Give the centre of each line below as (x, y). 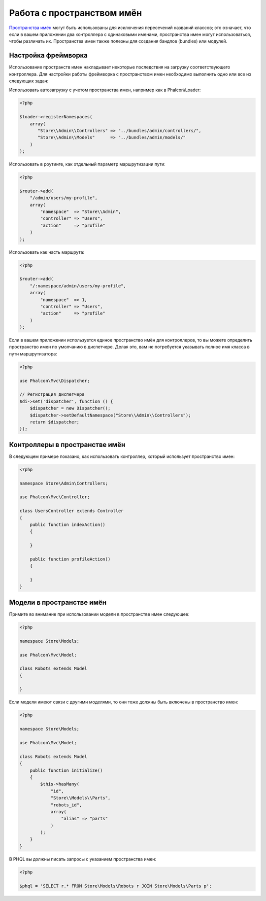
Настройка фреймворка (49, 55)
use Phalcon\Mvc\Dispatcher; (55, 381)
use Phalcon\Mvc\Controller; (55, 497)
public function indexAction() (67, 524)
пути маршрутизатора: (33, 354)
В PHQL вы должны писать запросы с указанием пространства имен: (83, 859)
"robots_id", (66, 805)
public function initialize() (66, 770)
